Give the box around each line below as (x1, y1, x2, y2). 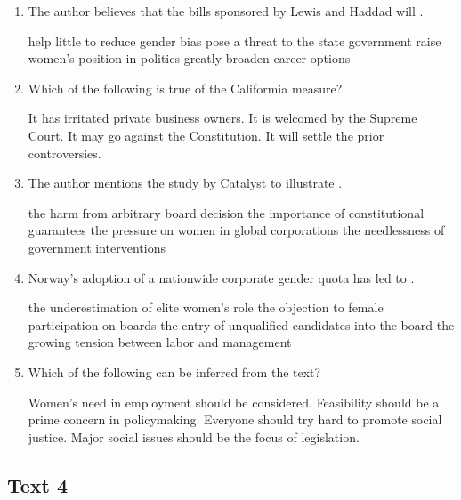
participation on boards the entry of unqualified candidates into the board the (28, 315, 455, 334)
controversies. (28, 143, 101, 162)
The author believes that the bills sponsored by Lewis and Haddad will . (28, 2, 424, 20)
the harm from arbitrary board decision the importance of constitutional (28, 203, 425, 222)
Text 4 (7, 471, 69, 498)
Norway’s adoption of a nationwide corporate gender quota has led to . (28, 268, 415, 286)
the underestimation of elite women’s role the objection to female (28, 298, 384, 317)
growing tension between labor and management (28, 333, 292, 351)
